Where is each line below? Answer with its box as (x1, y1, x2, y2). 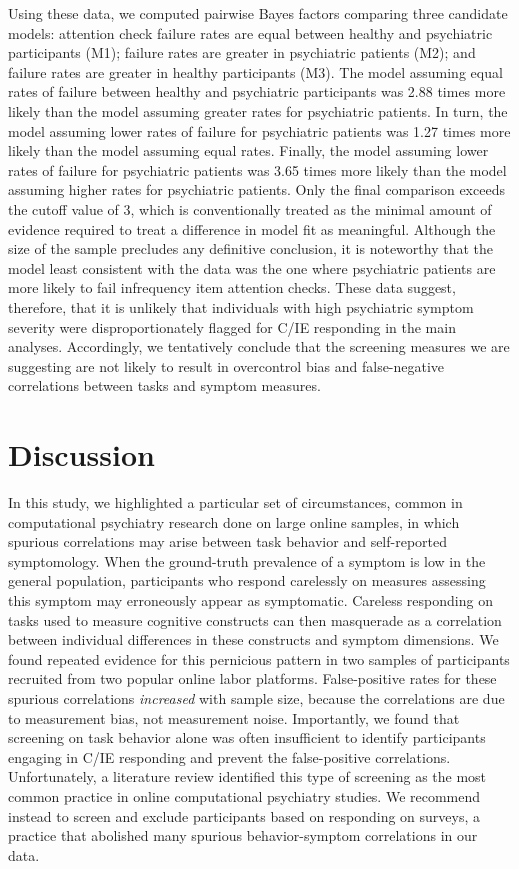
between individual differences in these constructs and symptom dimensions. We (8, 629, 499, 650)
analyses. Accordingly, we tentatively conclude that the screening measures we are (8, 336, 510, 357)
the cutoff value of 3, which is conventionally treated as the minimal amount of (8, 198, 492, 219)
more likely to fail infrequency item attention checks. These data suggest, (8, 277, 456, 298)
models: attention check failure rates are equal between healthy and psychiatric (8, 22, 493, 43)
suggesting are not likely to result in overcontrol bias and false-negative (8, 355, 445, 376)
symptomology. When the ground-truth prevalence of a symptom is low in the (8, 550, 486, 571)
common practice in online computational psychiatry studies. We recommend (8, 785, 481, 806)
